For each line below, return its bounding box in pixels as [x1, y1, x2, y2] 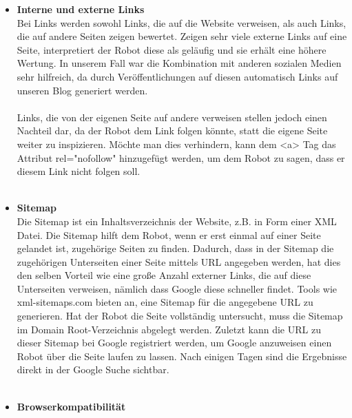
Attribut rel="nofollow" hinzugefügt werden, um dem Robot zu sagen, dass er [17, 150, 345, 165]
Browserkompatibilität [17, 399, 126, 413]
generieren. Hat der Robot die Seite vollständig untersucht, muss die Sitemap [17, 309, 343, 323]
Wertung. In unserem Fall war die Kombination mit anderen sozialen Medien [17, 56, 342, 70]
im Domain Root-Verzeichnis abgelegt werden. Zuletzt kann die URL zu [17, 322, 321, 336]
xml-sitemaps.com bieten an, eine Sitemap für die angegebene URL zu [17, 295, 313, 309]
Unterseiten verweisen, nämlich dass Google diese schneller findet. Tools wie [17, 281, 338, 295]
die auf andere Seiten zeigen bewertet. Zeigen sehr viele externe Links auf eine [17, 29, 347, 43]
